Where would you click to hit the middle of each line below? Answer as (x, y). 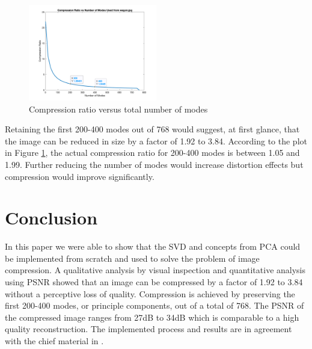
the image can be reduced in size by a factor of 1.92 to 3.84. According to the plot (156, 141)
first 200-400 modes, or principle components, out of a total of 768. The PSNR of (154, 305)
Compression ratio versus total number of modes (118, 109)
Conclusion (51, 218)
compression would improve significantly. (80, 176)
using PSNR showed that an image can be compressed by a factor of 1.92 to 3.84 (154, 282)
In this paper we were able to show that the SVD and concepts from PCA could (153, 246)
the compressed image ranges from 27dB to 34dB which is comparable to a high (152, 317)
